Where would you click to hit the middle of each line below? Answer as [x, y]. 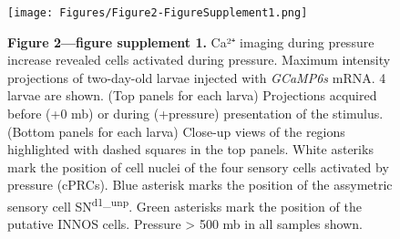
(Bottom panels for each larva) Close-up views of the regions [176, 131]
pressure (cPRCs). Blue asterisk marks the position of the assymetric [200, 185]
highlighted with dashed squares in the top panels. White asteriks [190, 149]
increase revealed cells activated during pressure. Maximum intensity [199, 60]
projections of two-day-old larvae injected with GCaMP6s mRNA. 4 [197, 77]
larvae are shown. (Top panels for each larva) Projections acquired [192, 95]
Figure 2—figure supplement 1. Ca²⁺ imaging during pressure [191, 42]
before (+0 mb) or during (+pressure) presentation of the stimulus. [195, 114]
